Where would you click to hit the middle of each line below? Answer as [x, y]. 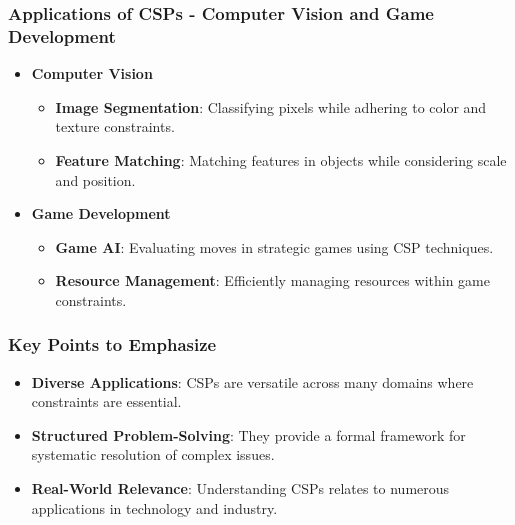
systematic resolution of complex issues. [153, 454]
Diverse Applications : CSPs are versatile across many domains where [252, 381]
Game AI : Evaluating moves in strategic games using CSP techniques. [274, 246]
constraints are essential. [106, 401]
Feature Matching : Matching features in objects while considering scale [281, 159]
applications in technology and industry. [154, 507]
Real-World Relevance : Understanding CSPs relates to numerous [240, 488]
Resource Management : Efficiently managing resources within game [272, 280]
